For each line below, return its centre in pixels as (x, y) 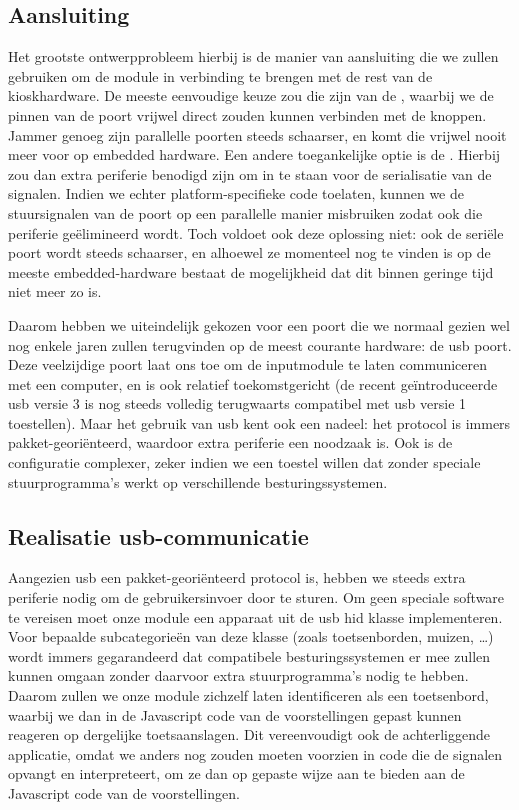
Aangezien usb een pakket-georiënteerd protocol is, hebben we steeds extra (237, 577)
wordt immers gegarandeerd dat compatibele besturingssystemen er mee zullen (249, 655)
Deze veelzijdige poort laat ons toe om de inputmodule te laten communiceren (248, 364)
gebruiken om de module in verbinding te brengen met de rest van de (220, 75)
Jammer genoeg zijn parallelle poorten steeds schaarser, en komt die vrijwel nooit (257, 134)
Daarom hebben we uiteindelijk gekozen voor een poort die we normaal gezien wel (259, 324)
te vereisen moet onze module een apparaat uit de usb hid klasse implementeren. (255, 616)
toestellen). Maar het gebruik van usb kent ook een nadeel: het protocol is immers (259, 422)
